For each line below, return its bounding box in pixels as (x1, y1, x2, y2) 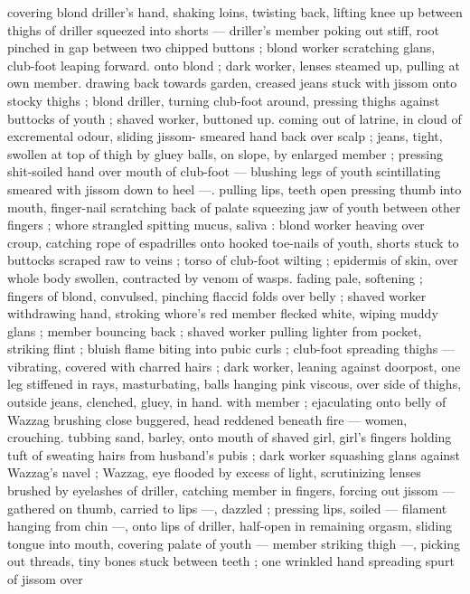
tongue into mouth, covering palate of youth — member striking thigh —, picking (7, 533, 461, 552)
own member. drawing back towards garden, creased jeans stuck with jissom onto (7, 73, 457, 92)
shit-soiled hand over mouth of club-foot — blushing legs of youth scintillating (7, 162, 441, 181)
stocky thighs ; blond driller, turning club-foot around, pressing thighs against (7, 90, 440, 109)
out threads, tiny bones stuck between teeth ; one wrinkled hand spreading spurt (7, 552, 455, 570)
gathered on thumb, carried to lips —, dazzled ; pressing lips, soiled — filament (7, 498, 447, 517)
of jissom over (7, 570, 83, 588)
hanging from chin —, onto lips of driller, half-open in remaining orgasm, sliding (7, 516, 453, 535)
